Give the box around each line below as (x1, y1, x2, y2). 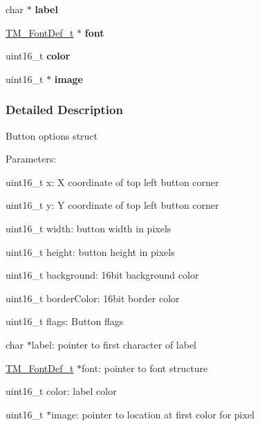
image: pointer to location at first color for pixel (51, 407, 254, 421)
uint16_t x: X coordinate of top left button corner (6, 174, 219, 189)
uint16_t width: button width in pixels (6, 221, 171, 235)
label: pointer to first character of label (31, 337, 197, 351)
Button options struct (6, 128, 98, 142)
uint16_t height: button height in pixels (6, 244, 175, 259)
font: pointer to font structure (82, 360, 208, 375)
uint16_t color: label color (6, 384, 117, 398)
